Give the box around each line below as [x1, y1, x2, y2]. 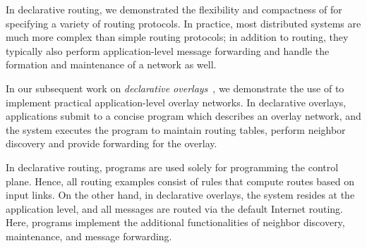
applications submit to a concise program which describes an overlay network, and [6, 108, 361, 123]
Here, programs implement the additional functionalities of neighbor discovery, [6, 215, 345, 230]
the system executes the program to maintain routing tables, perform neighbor [6, 122, 346, 137]
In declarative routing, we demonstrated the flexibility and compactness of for [6, 2, 342, 16]
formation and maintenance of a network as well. [6, 57, 217, 72]
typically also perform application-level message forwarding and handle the [6, 43, 330, 58]
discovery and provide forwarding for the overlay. [6, 136, 217, 151]
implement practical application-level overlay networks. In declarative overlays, [6, 94, 347, 109]
